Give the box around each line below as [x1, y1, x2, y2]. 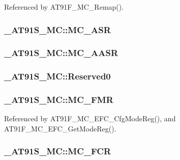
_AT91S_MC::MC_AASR [4, 46, 118, 59]
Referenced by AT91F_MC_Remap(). [4, 2, 124, 12]
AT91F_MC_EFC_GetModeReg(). [4, 123, 116, 134]
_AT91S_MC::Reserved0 [4, 70, 111, 83]
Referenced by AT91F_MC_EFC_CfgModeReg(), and [4, 113, 176, 124]
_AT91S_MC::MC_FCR [4, 145, 111, 157]
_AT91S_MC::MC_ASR [4, 23, 111, 36]
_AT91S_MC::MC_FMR [4, 93, 113, 106]
